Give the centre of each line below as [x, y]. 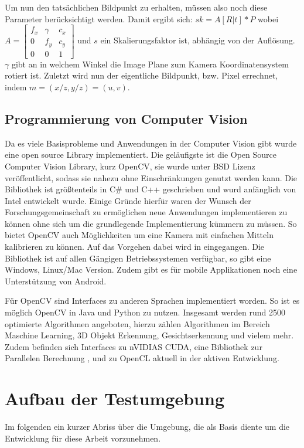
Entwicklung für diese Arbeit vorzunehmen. [83, 438]
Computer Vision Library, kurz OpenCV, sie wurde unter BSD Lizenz [130, 166]
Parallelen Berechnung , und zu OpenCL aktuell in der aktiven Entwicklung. [142, 358]
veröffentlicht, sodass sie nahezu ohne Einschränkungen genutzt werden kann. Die [151, 177]
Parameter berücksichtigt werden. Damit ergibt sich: [99, 18]
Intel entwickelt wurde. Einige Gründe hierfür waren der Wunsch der [128, 200]
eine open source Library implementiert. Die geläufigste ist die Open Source [141, 155]
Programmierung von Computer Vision [126, 118]
